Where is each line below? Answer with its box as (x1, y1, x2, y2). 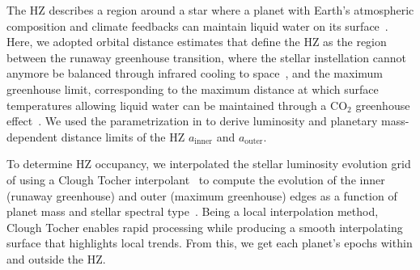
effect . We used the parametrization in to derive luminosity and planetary (6, 112, 378, 129)
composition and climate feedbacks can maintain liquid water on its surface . (6, 17, 388, 34)
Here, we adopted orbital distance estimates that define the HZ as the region (6, 33, 387, 50)
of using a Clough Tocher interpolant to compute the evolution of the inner (6, 171, 385, 188)
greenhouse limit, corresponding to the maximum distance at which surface (6, 80, 379, 97)
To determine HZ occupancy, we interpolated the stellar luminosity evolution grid (6, 155, 411, 172)
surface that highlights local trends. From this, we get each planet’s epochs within (6, 234, 413, 251)
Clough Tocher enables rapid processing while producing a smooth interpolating (6, 218, 403, 235)
